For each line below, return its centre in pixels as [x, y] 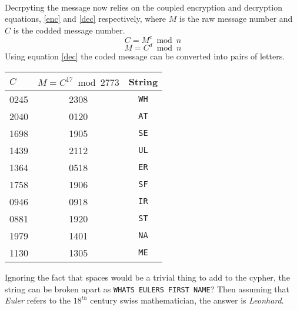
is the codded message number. [69, 30]
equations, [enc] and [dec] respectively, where [86, 19]
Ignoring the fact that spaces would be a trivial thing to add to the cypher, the [147, 277]
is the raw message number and [236, 19]
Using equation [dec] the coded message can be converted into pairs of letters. [145, 56]
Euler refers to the [38, 300]
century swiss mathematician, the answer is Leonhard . [187, 300]
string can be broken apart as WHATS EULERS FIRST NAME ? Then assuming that [147, 289]
